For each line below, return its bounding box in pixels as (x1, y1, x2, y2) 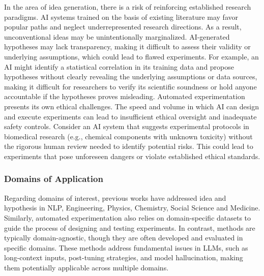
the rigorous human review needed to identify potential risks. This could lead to (4, 141, 253, 151)
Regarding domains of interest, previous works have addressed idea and (4, 192, 226, 203)
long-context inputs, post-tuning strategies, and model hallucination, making (4, 252, 243, 263)
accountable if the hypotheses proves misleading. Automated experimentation (4, 91, 245, 102)
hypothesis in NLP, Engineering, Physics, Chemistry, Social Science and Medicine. (4, 202, 260, 213)
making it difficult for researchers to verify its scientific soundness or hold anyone (4, 81, 257, 91)
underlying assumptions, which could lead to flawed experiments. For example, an (4, 51, 259, 62)
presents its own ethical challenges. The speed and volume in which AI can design (4, 101, 259, 111)
